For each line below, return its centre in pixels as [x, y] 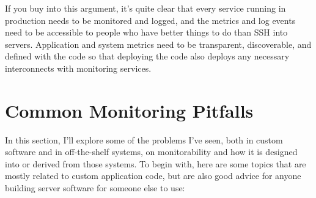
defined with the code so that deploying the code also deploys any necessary [147, 56]
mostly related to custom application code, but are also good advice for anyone [153, 176]
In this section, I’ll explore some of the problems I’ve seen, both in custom [144, 139]
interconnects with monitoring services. [78, 68]
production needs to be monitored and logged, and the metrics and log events [150, 20]
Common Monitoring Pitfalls [129, 110]
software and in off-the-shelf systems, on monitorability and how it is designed [151, 152]
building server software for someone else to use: [95, 188]
